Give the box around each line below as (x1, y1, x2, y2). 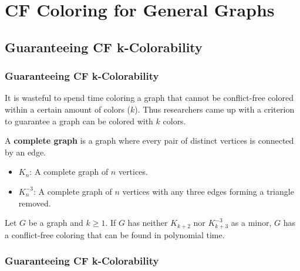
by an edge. (5, 145, 46, 158)
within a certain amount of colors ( (5, 103, 131, 115)
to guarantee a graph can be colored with (5, 114, 153, 127)
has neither (127, 216, 168, 229)
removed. (18, 197, 51, 209)
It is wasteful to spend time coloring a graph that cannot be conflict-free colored (5, 92, 294, 104)
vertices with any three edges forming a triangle (122, 185, 294, 197)
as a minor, (231, 216, 272, 229)
